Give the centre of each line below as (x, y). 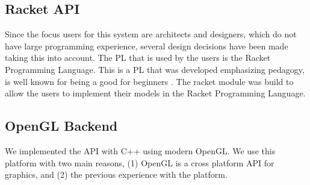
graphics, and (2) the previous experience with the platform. (116, 174)
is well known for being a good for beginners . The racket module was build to (149, 81)
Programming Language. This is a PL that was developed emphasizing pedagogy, (155, 69)
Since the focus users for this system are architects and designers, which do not (151, 34)
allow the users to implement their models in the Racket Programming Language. (155, 93)
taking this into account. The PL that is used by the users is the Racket (138, 58)
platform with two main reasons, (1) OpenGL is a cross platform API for (140, 162)
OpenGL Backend (61, 126)
